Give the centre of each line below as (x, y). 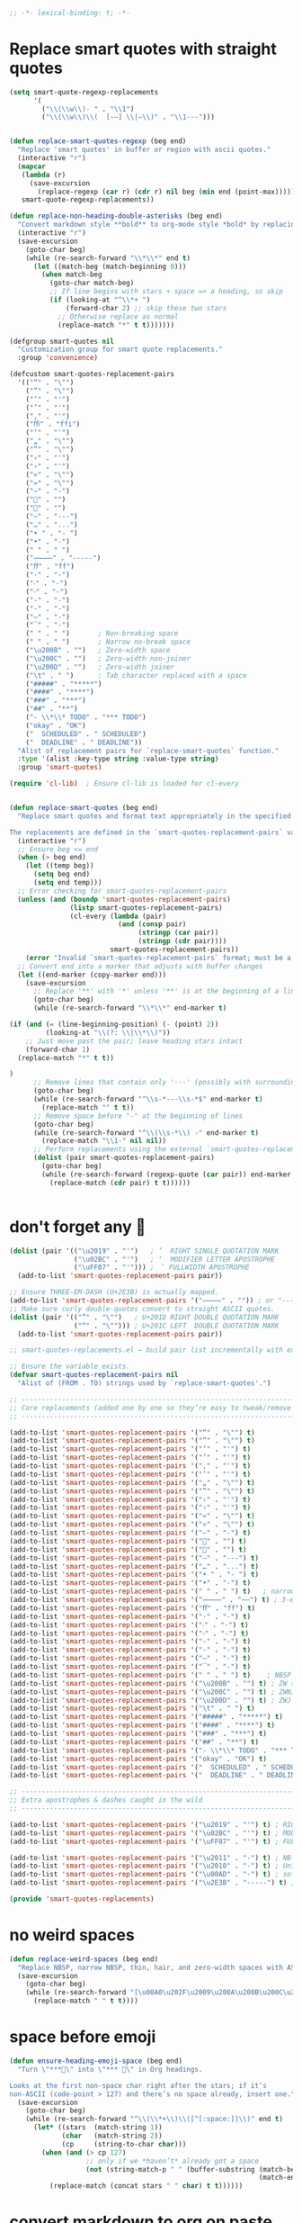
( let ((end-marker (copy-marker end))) (92, 975)
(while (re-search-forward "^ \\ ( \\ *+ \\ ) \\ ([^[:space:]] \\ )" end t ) (154, 2119)
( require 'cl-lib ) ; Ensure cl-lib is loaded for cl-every (124, 784)
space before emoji (83, 2037)
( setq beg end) (62, 874)
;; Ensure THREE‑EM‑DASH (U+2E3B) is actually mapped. (114, 1292)
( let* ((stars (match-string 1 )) (98, 2128)
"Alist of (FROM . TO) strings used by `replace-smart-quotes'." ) (144, 1383)
